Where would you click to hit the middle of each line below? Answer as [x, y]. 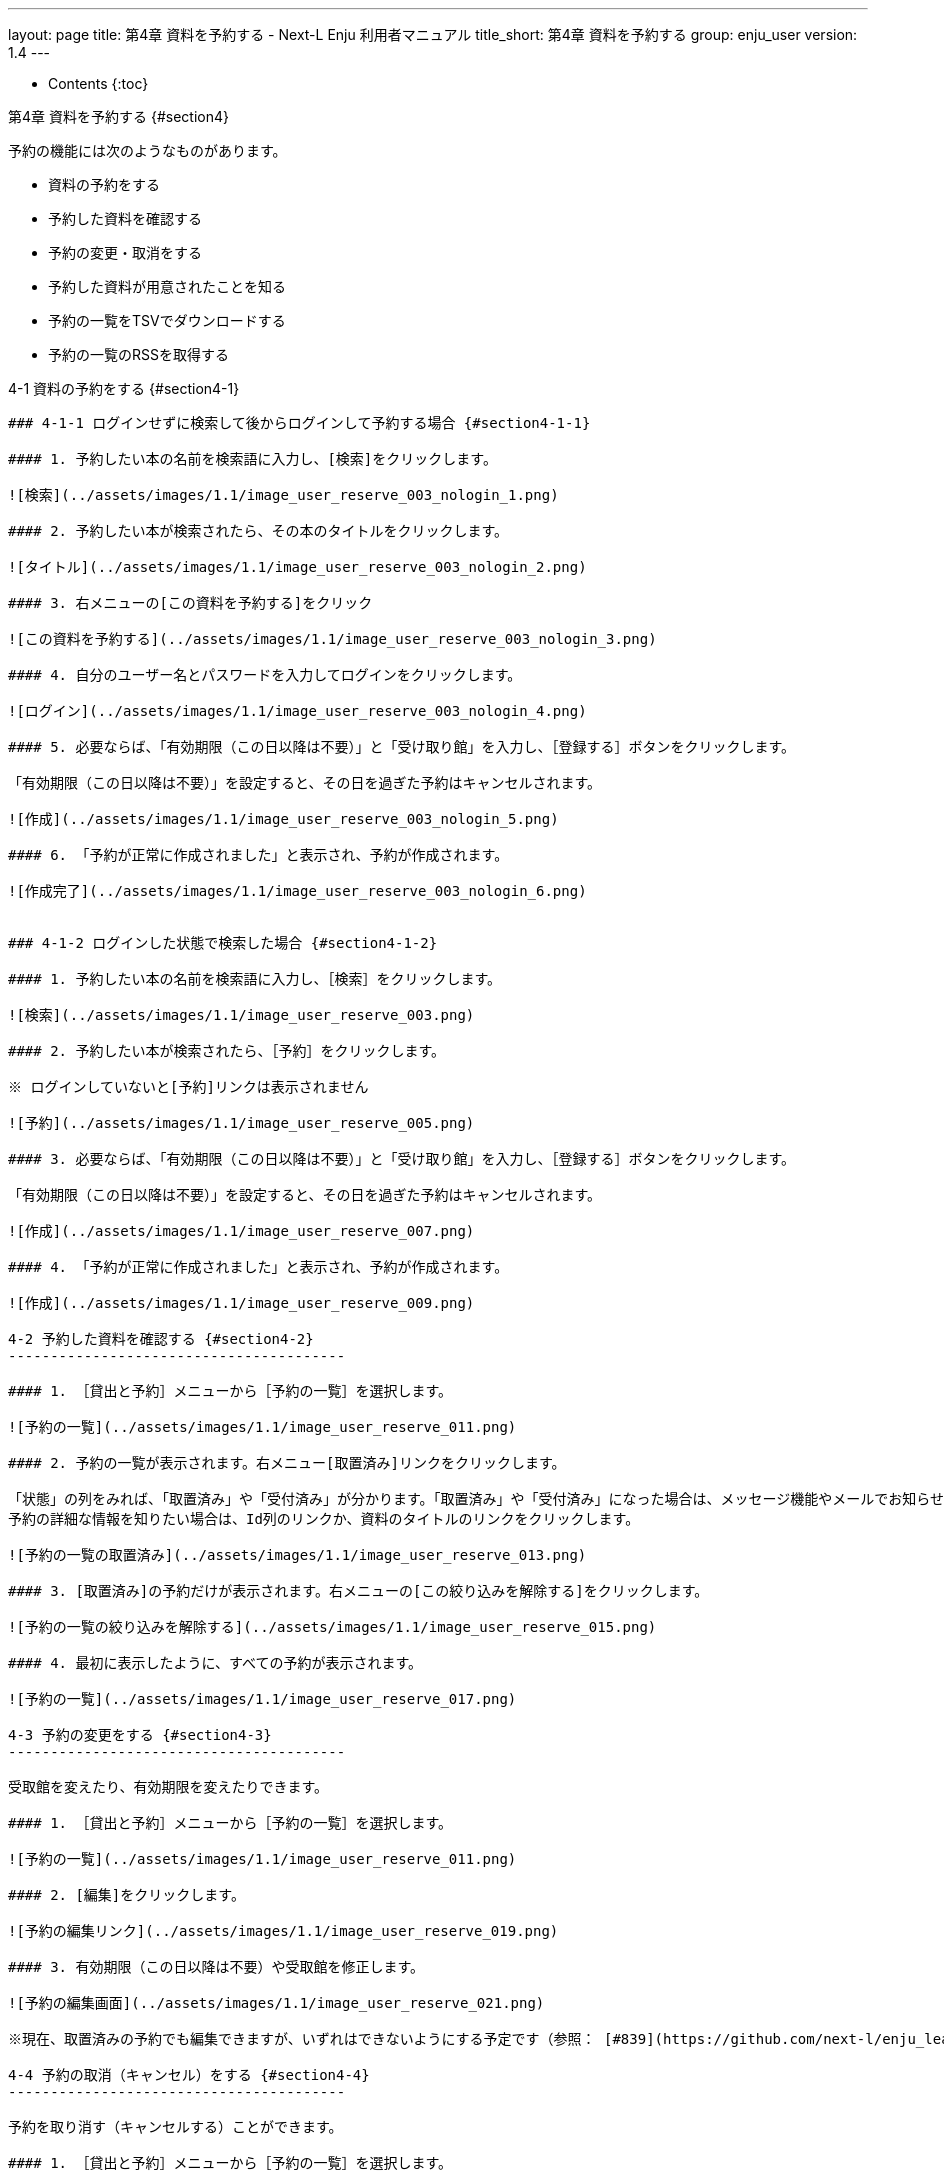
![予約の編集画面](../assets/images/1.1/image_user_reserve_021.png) [276, 2003]
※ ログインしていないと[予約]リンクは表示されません [188, 1087]
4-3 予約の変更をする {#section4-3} [140, 1735]
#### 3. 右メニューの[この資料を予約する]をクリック [190, 603]
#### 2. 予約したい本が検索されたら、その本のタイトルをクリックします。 [258, 531]
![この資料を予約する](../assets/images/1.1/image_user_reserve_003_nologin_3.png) [332, 639]
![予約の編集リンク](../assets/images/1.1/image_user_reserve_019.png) [283, 1931]
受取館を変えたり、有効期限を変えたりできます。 [168, 1787]
